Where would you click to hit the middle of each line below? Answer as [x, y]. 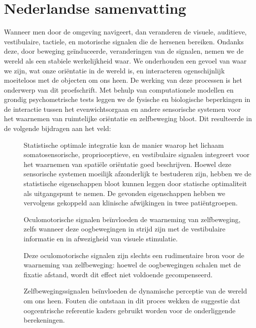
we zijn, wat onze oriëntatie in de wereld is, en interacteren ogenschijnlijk [114, 70]
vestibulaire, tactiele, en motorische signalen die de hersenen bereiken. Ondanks [124, 41]
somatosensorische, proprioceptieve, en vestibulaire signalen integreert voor [137, 154]
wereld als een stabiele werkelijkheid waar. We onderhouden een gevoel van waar [125, 60]
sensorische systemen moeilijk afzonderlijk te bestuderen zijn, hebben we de [138, 174]
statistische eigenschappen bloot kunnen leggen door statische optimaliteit [135, 183]
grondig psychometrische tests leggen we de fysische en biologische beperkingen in [127, 99]
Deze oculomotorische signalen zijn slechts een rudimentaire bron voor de [134, 255]
